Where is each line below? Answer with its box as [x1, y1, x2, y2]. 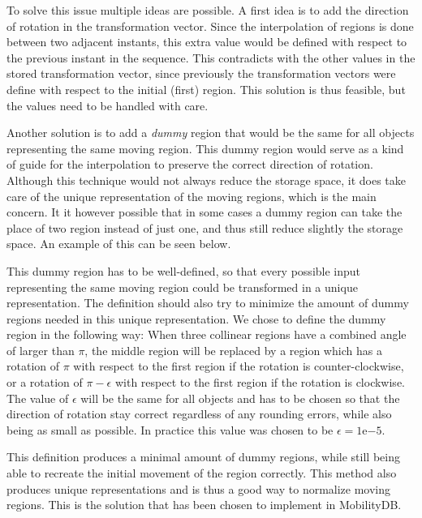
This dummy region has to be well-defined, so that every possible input [6, 262, 361, 279]
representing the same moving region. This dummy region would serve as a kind [6, 139, 404, 156]
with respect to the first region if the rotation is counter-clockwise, [73, 357, 404, 375]
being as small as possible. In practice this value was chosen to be [6, 421, 334, 438]
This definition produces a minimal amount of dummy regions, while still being [6, 448, 400, 465]
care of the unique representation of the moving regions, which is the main [6, 187, 377, 204]
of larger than [6, 341, 75, 358]
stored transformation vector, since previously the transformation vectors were [6, 65, 396, 82]
